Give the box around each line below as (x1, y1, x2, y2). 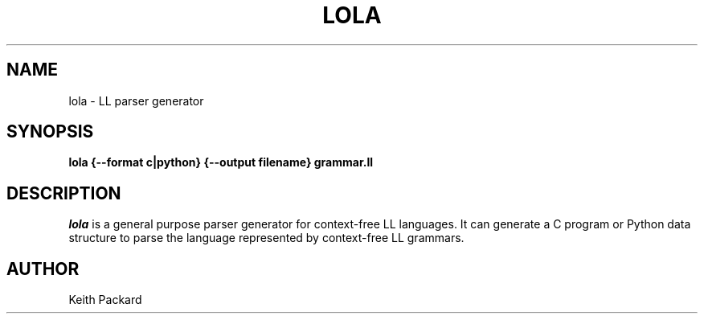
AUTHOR (6, 258, 80, 279)
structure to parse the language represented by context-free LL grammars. (68, 231, 465, 245)
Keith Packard (68, 293, 142, 307)
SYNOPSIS (6, 121, 94, 142)
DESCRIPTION (6, 183, 121, 203)
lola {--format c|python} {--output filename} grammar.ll (68, 155, 374, 170)
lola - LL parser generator (68, 93, 204, 108)
